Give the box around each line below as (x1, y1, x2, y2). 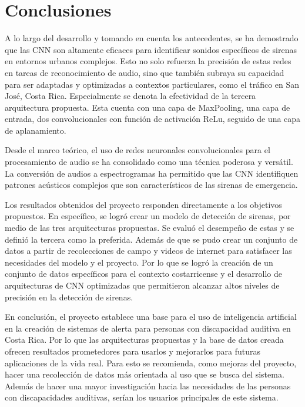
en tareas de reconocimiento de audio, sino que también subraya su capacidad (5, 66, 284, 78)
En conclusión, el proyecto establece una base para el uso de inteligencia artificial (5, 310, 297, 323)
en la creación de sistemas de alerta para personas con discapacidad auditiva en (5, 322, 291, 334)
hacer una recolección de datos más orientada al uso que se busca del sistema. (5, 368, 284, 380)
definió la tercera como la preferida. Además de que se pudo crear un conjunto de (5, 233, 298, 245)
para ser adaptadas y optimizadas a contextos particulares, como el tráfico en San (5, 78, 300, 90)
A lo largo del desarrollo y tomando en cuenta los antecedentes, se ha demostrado (5, 32, 299, 44)
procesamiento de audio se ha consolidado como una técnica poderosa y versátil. (5, 155, 293, 168)
